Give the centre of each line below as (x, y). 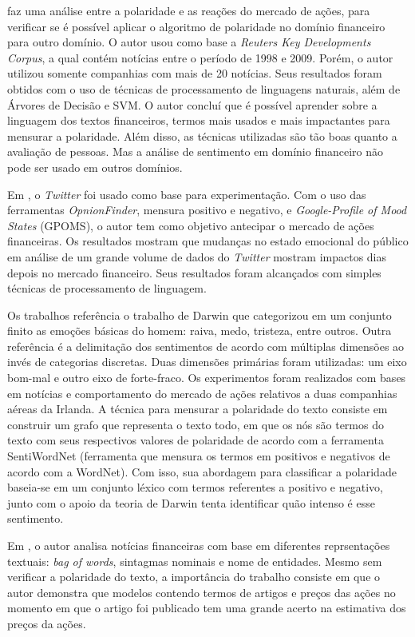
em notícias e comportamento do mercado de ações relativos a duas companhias (202, 393)
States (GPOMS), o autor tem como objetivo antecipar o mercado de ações (191, 225)
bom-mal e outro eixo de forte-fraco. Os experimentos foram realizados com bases (207, 378)
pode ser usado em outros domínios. (95, 167)
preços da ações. (47, 623)
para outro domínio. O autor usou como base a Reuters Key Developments (189, 42)
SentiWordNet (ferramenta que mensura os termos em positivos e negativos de (199, 456)
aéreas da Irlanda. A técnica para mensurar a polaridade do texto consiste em (198, 409)
